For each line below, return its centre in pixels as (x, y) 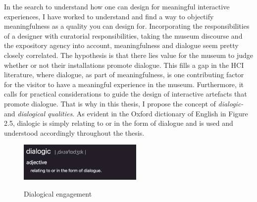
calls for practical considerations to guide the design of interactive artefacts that (126, 94)
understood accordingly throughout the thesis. (74, 132)
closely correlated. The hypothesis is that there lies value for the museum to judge (129, 55)
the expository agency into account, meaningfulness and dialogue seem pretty (121, 45)
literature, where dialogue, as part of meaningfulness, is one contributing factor (124, 75)
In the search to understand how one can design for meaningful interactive (117, 6)
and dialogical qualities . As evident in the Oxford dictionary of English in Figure (126, 113)
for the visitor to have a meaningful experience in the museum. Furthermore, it (124, 84)
